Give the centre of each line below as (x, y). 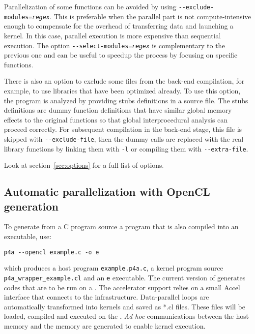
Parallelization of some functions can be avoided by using (90, 6)
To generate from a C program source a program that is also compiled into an (121, 227)
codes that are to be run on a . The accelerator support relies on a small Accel (122, 287)
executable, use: (28, 236)
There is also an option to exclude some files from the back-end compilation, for (124, 81)
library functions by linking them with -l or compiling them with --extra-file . (126, 148)
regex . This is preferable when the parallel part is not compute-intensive (142, 16)
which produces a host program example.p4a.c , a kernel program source (113, 268)
